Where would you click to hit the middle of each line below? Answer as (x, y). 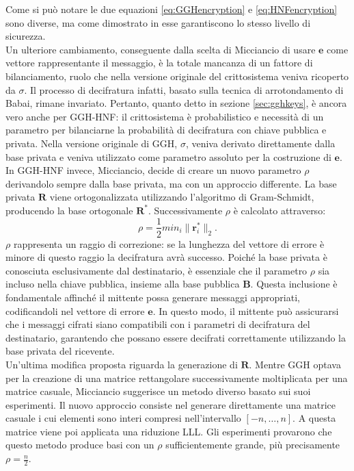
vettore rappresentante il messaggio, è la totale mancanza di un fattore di (159, 63)
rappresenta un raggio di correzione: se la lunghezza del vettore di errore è (169, 243)
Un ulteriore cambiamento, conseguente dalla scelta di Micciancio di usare (161, 49)
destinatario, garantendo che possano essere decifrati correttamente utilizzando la (176, 337)
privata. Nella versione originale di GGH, (92, 143)
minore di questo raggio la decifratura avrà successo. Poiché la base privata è (166, 257)
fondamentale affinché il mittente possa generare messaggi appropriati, (153, 297)
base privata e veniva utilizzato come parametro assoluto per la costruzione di (168, 156)
